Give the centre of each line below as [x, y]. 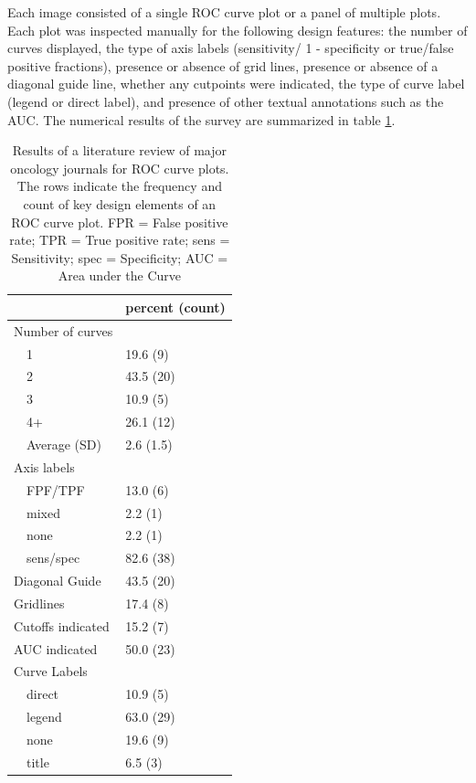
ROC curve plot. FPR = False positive [120, 222]
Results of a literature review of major [119, 150]
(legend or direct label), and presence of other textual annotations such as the [226, 101]
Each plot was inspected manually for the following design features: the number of [238, 30]
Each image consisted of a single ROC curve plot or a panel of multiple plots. [224, 12]
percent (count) [175, 307]
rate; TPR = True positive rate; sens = [120, 240]
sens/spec [53, 558]
